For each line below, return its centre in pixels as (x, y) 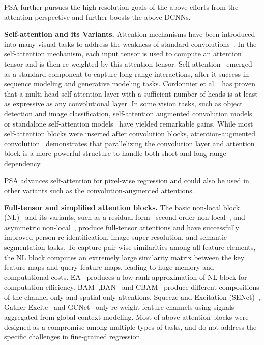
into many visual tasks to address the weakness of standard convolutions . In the (130, 43)
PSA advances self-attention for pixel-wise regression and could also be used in (127, 180)
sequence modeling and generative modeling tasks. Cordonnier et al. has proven (130, 84)
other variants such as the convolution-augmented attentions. (99, 190)
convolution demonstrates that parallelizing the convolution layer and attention (129, 143)
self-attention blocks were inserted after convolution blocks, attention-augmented (130, 133)
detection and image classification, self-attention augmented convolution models (128, 113)
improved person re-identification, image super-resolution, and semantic (116, 237)
